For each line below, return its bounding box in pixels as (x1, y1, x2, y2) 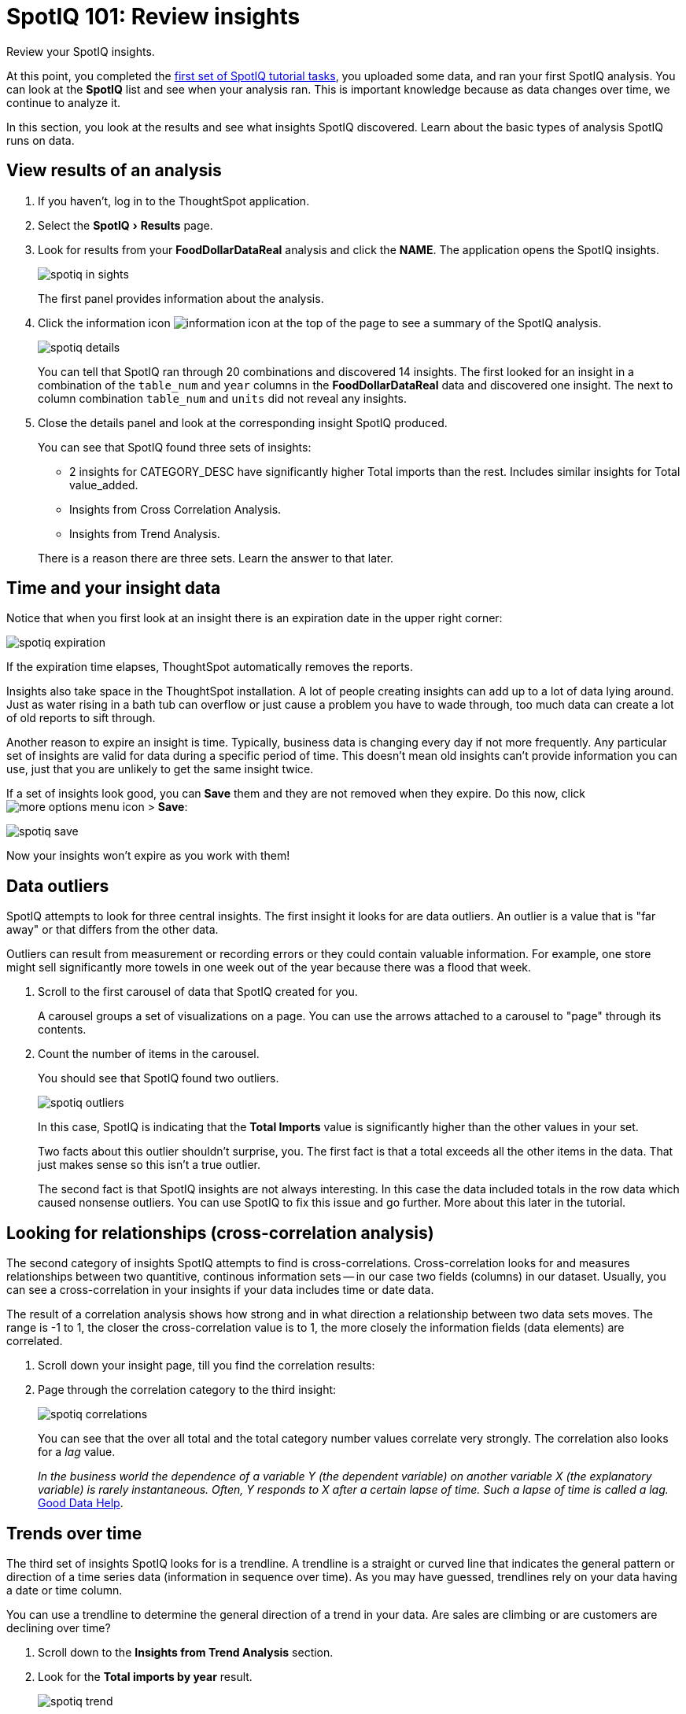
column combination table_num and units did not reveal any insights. (38, 391, 407, 405)
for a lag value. (38, 1445, 116, 1459)
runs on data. (6, 133, 75, 147)
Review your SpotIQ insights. (6, 44, 155, 58)
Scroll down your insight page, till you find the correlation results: (38, 1358, 375, 1373)
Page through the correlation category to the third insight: (38, 1383, 337, 1397)
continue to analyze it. (6, 95, 121, 109)
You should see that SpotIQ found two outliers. (38, 1071, 279, 1086)
